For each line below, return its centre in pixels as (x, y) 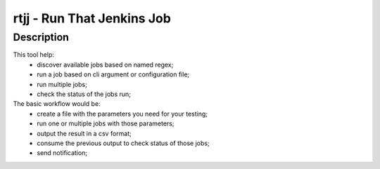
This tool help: (34, 55)
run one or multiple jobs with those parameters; (106, 123)
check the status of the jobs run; (84, 94)
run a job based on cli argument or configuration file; (113, 74)
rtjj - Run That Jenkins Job (92, 18)
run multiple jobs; (62, 84)
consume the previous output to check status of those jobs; (123, 143)
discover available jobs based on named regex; (105, 65)
